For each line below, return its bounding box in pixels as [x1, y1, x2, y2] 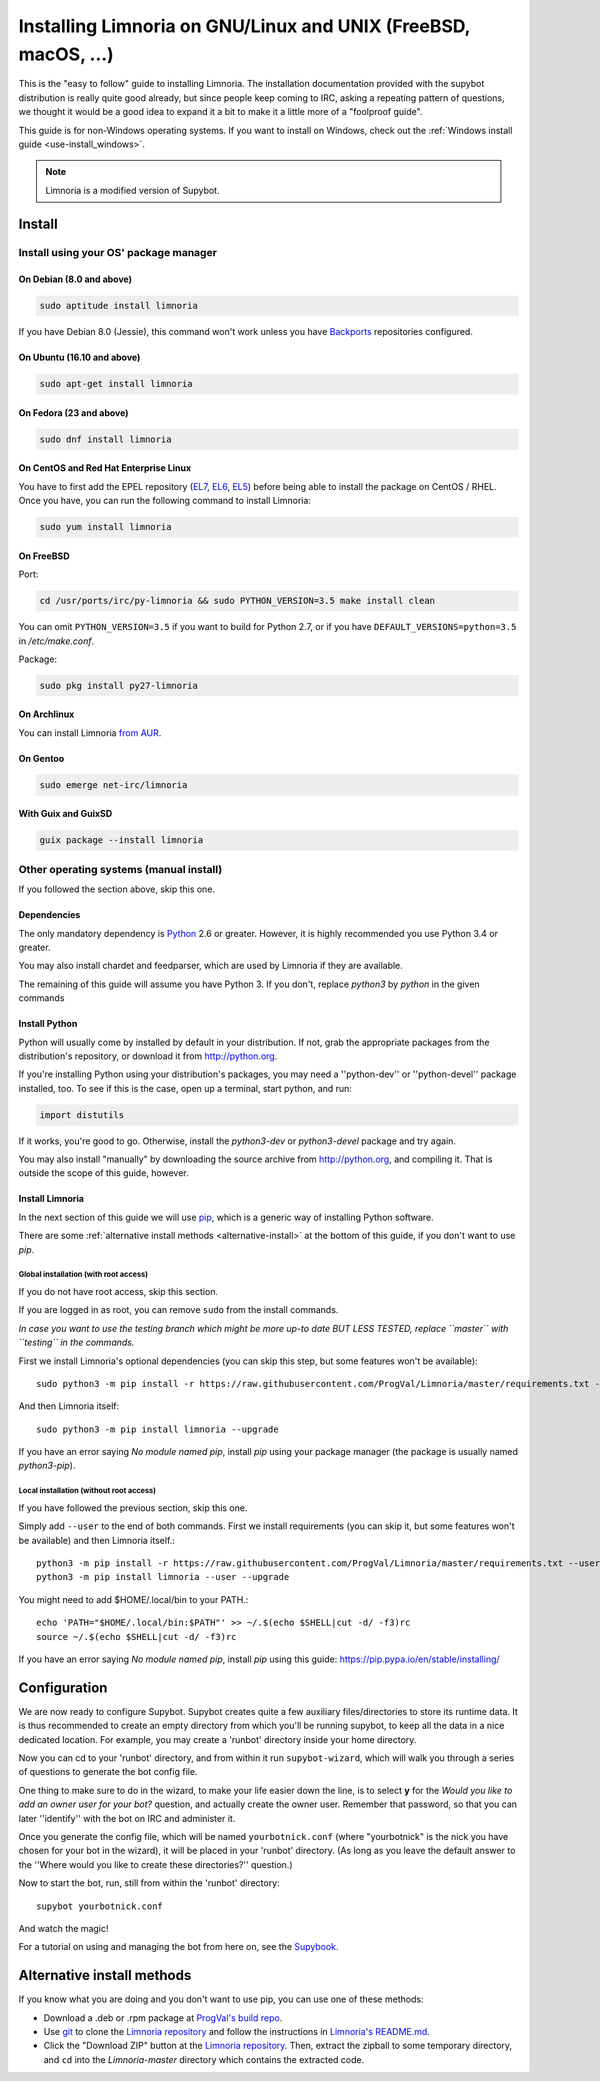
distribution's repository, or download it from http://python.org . [18, 1050, 278, 1062]
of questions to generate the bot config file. [18, 1766, 198, 1778]
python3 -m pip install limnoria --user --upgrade [36, 1571, 290, 1583]
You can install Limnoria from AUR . [18, 726, 162, 739]
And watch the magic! [18, 1922, 109, 1934]
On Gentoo [18, 752, 65, 764]
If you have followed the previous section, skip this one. [18, 1501, 248, 1514]
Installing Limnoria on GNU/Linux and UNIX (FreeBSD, [18, 15, 471, 37]
